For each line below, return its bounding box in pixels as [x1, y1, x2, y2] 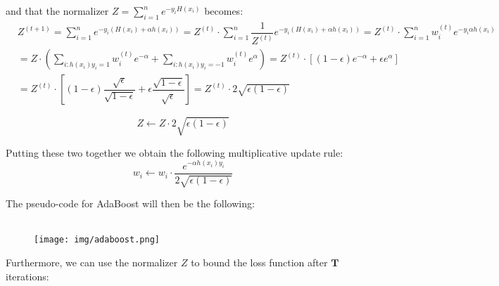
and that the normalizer [6, 4, 109, 18]
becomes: [204, 4, 244, 18]
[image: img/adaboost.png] [34, 235, 160, 245]
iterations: [6, 268, 49, 283]
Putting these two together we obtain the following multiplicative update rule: [6, 145, 343, 160]
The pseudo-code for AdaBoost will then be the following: [6, 196, 255, 211]
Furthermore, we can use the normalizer [6, 255, 178, 270]
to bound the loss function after [191, 255, 328, 270]
